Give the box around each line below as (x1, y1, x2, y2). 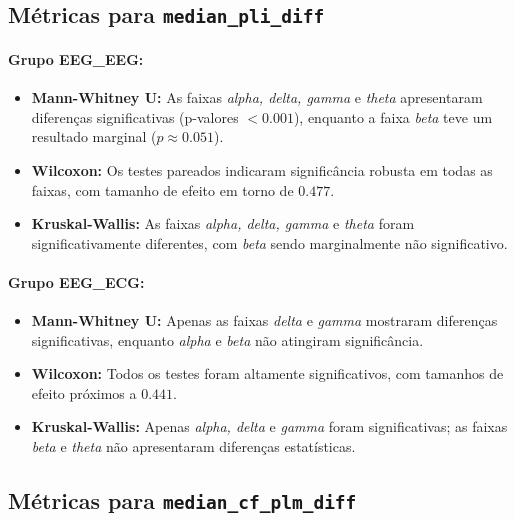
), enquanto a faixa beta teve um (293, 106, 493, 127)
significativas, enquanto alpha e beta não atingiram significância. (31, 329, 424, 350)
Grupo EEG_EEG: (8, 48, 144, 69)
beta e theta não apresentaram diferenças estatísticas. (31, 436, 356, 457)
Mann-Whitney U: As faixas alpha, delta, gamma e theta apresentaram (31, 87, 483, 108)
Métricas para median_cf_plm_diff (8, 485, 357, 516)
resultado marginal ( (31, 126, 157, 147)
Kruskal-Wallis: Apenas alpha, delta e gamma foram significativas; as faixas (31, 416, 508, 437)
